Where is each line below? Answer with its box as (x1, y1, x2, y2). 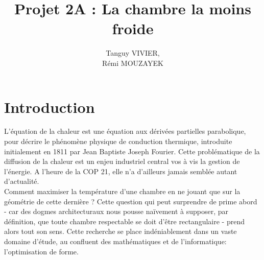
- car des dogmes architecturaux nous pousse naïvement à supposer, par (4, 206, 228, 217)
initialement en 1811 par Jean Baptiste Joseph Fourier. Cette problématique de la (4, 146, 260, 156)
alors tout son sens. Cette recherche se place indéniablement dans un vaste (4, 226, 237, 237)
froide (112, 18, 154, 39)
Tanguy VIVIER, (106, 48, 160, 58)
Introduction (4, 96, 95, 117)
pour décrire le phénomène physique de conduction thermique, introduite (4, 136, 232, 147)
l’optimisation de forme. (4, 246, 79, 256)
